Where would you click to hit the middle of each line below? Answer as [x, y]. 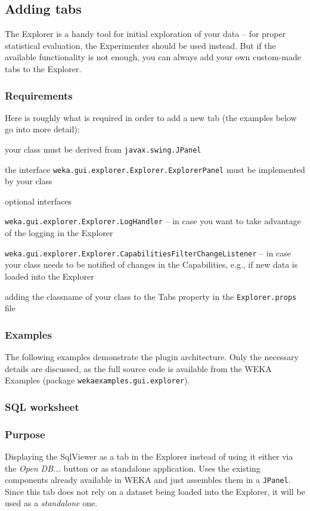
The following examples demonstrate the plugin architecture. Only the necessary [152, 357]
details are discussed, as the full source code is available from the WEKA [138, 368]
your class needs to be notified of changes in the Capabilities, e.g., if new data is [151, 264]
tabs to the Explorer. [43, 68]
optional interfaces [38, 201]
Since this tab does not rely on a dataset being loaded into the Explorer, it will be [155, 491]
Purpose [25, 434]
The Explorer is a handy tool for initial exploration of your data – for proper [145, 34]
